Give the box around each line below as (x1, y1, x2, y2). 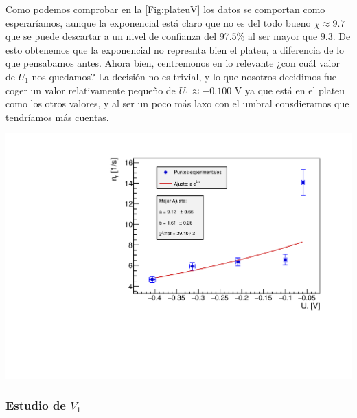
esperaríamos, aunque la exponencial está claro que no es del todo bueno (5, 15, 311, 30)
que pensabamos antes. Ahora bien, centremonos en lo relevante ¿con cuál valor (5, 56, 340, 70)
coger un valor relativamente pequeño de (5, 82, 176, 97)
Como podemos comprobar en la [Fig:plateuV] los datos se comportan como (5, 2, 325, 16)
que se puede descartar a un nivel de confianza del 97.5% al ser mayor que (5, 29, 318, 43)
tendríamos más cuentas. (5, 109, 109, 124)
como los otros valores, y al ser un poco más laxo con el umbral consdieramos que (5, 96, 349, 111)
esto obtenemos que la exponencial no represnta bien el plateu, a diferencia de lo (5, 42, 345, 56)
